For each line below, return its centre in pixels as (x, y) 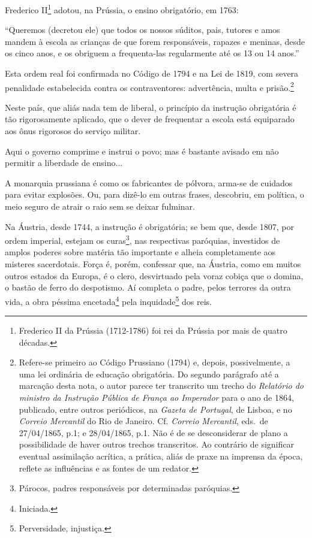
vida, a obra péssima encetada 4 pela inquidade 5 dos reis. (108, 300)
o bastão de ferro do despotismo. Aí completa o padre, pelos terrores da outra (148, 287)
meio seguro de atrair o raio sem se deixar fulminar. (100, 206)
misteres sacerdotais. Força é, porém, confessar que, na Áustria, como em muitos (153, 264)
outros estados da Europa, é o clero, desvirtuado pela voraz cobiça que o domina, (154, 275)
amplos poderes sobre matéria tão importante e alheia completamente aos (140, 252)
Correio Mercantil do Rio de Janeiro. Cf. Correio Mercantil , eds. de (143, 421)
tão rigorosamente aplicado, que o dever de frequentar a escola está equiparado (150, 119)
